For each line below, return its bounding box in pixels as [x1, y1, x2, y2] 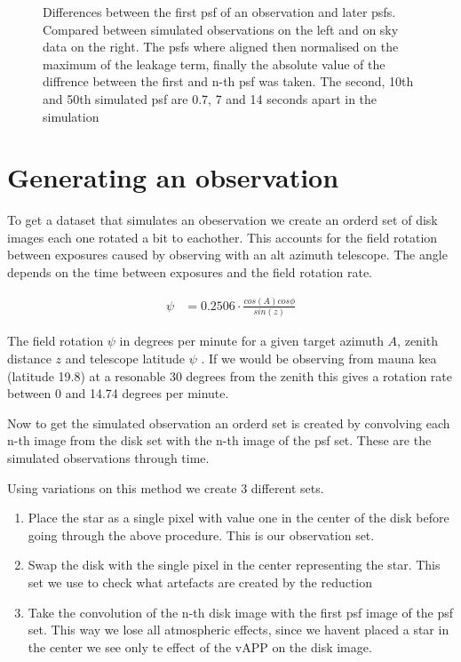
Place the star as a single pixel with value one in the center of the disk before [28, 508, 449, 527]
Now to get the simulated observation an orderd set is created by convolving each [7, 413, 450, 432]
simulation [43, 107, 99, 125]
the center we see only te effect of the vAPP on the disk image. [28, 637, 372, 656]
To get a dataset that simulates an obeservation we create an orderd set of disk [7, 211, 438, 229]
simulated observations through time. [7, 448, 210, 467]
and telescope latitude [65, 348, 185, 367]
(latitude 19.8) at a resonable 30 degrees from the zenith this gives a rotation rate [7, 366, 452, 385]
